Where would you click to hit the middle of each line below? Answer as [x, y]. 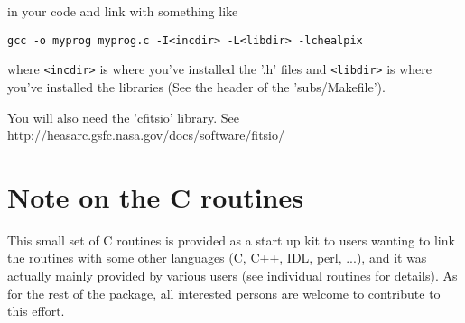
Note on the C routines [155, 196]
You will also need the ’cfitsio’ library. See [123, 117]
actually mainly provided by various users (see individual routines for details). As [232, 275]
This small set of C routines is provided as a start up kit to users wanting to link [231, 240]
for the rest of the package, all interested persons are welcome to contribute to [224, 293]
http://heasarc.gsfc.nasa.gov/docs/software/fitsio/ [146, 135]
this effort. [36, 311]
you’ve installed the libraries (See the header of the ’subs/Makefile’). [196, 86]
